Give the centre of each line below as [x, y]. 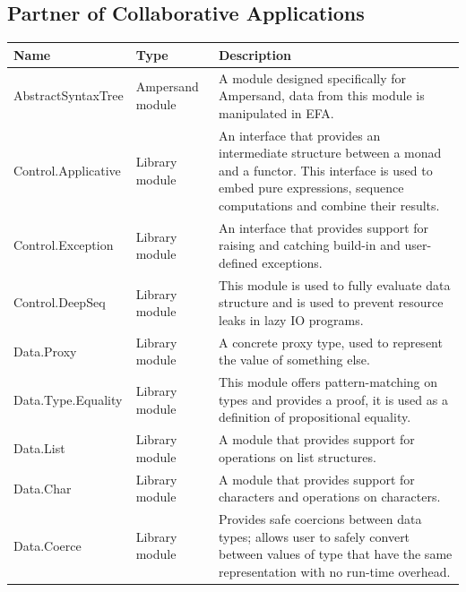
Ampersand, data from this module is [321, 95]
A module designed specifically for [312, 77]
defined [238, 262]
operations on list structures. [297, 456]
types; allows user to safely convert [314, 536]
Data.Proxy [45, 351]
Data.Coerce [47, 545]
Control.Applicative [67, 170]
